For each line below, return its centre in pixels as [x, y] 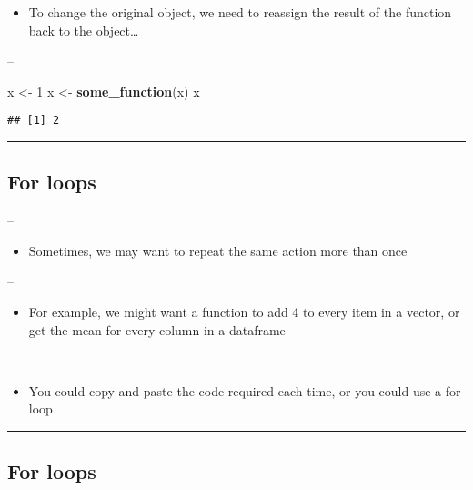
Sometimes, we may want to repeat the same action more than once [218, 250]
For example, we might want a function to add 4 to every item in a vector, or [244, 312]
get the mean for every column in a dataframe [157, 329]
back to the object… [84, 30]
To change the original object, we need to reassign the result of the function [240, 12]
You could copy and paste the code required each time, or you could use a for [245, 390]
